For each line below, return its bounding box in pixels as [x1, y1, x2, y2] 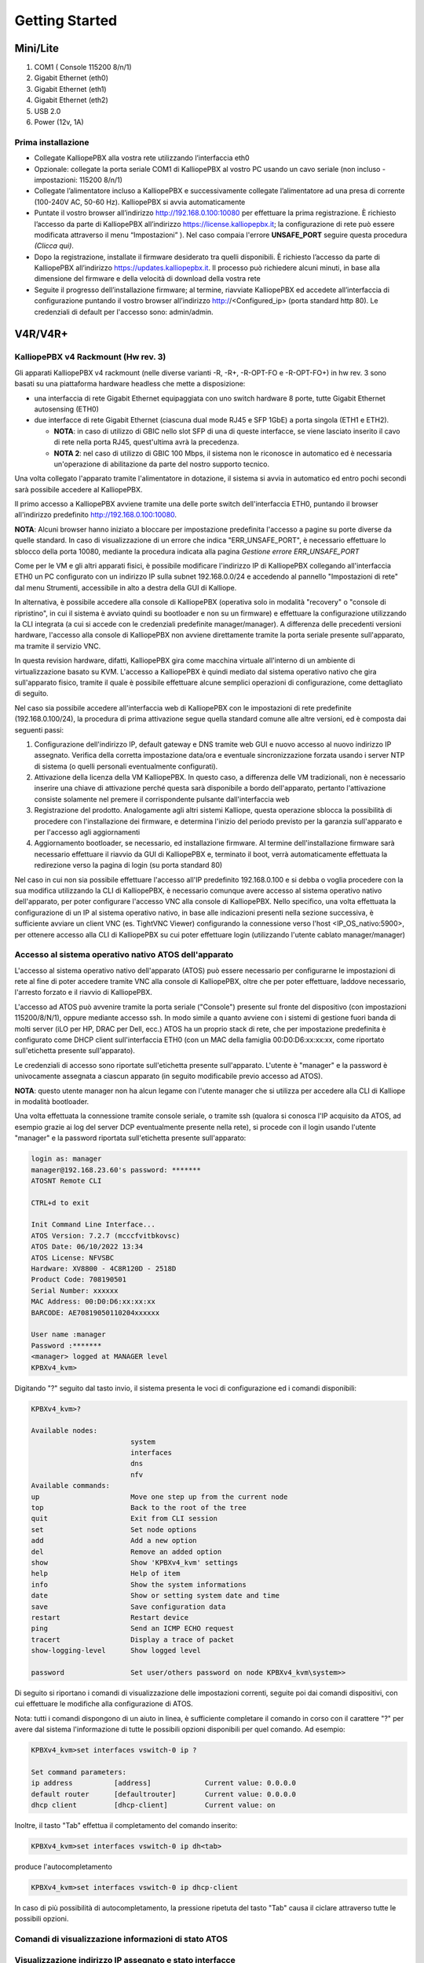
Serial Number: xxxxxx [31, 1286, 119, 1295]
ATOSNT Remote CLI [31, 1176, 102, 1185]
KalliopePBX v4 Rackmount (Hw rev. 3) [14, 352, 166, 363]
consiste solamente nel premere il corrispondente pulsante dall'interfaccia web [34, 794, 290, 804]
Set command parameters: [31, 1767, 127, 1776]
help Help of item [31, 1569, 181, 1578]
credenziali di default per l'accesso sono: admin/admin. [34, 307, 214, 316]
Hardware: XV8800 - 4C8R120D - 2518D [31, 1264, 177, 1274]
